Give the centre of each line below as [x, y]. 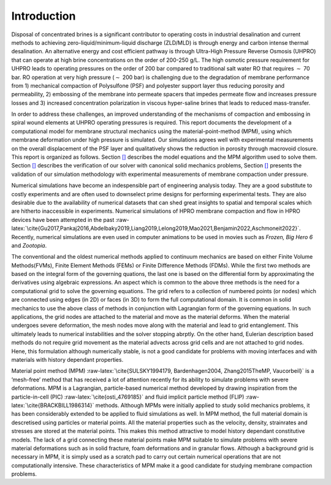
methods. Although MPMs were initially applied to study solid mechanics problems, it [203, 405]
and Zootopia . [29, 245]
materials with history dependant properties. [67, 360]
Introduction [44, 16]
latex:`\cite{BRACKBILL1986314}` [53, 405]
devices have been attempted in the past [63, 220]
